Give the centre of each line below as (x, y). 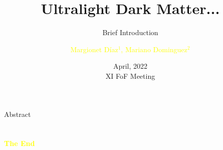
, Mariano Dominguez (154, 49)
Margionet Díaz (94, 49)
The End (20, 143)
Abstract (18, 114)
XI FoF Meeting (130, 76)
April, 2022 (130, 66)
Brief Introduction (130, 32)
